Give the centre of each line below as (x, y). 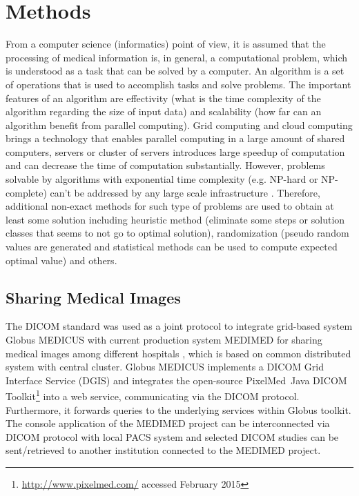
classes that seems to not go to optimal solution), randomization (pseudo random (177, 233)
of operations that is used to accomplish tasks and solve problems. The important (178, 84)
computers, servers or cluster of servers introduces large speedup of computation (175, 151)
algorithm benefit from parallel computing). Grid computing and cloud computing (179, 125)
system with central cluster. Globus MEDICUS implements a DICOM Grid (165, 367)
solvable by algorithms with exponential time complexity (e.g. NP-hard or (162, 179)
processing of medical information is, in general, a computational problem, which (177, 57)
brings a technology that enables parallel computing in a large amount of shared (175, 138)
